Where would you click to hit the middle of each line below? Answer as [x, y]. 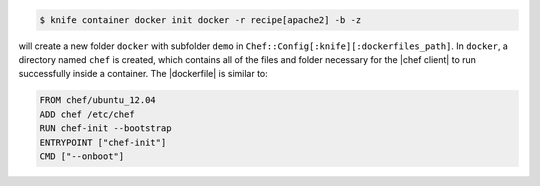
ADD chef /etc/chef [87, 114]
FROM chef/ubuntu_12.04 [98, 100]
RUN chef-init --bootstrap [105, 128]
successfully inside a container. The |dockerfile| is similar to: [143, 74]
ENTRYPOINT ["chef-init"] [103, 142]
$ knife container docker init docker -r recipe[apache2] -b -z [200, 19]
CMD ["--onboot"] [82, 156]
